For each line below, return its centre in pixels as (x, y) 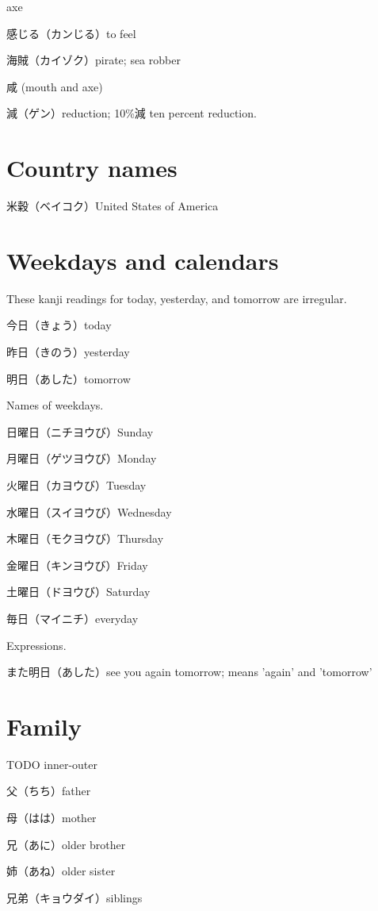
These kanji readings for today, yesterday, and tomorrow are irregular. (177, 298)
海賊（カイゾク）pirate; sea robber (94, 60)
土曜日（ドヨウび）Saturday (78, 592)
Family (44, 726)
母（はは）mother (52, 818)
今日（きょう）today (59, 325)
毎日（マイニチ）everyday (73, 618)
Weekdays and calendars (143, 260)
